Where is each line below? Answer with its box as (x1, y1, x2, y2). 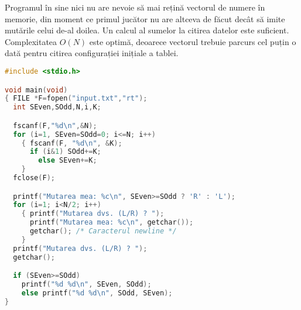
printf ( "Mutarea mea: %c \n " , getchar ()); (29, 218, 194, 227)
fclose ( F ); (13, 174, 55, 182)
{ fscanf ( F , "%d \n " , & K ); (21, 139, 122, 147)
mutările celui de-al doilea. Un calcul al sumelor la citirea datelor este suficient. (5, 24, 289, 36)
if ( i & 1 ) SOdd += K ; (29, 147, 101, 156)
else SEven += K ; (38, 156, 97, 165)
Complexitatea (5, 35, 57, 47)
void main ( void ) (5, 85, 68, 94)
